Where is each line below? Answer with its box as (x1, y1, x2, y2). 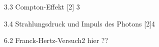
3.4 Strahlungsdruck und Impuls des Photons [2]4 (4, 18, 155, 28)
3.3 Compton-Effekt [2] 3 (4, 1, 80, 11)
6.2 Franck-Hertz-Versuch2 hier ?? (4, 35, 108, 45)
